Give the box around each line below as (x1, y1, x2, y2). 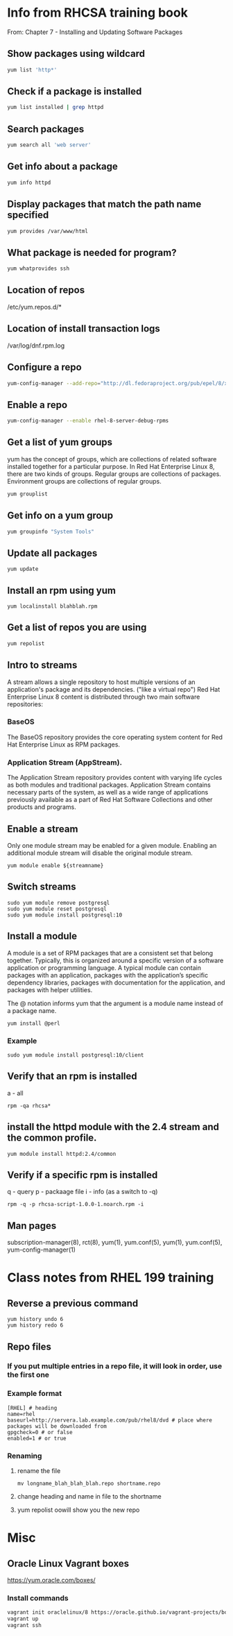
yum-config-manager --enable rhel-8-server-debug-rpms (7, 418, 169, 425)
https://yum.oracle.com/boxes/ (7, 1576, 96, 1585)
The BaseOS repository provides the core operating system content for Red (7, 733, 223, 741)
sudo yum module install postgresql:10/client (7, 1051, 144, 1059)
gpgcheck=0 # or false (7, 1429, 73, 1435)
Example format (7, 1389, 62, 1399)
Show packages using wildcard (7, 48, 146, 60)
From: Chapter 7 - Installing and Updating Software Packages (7, 28, 183, 36)
